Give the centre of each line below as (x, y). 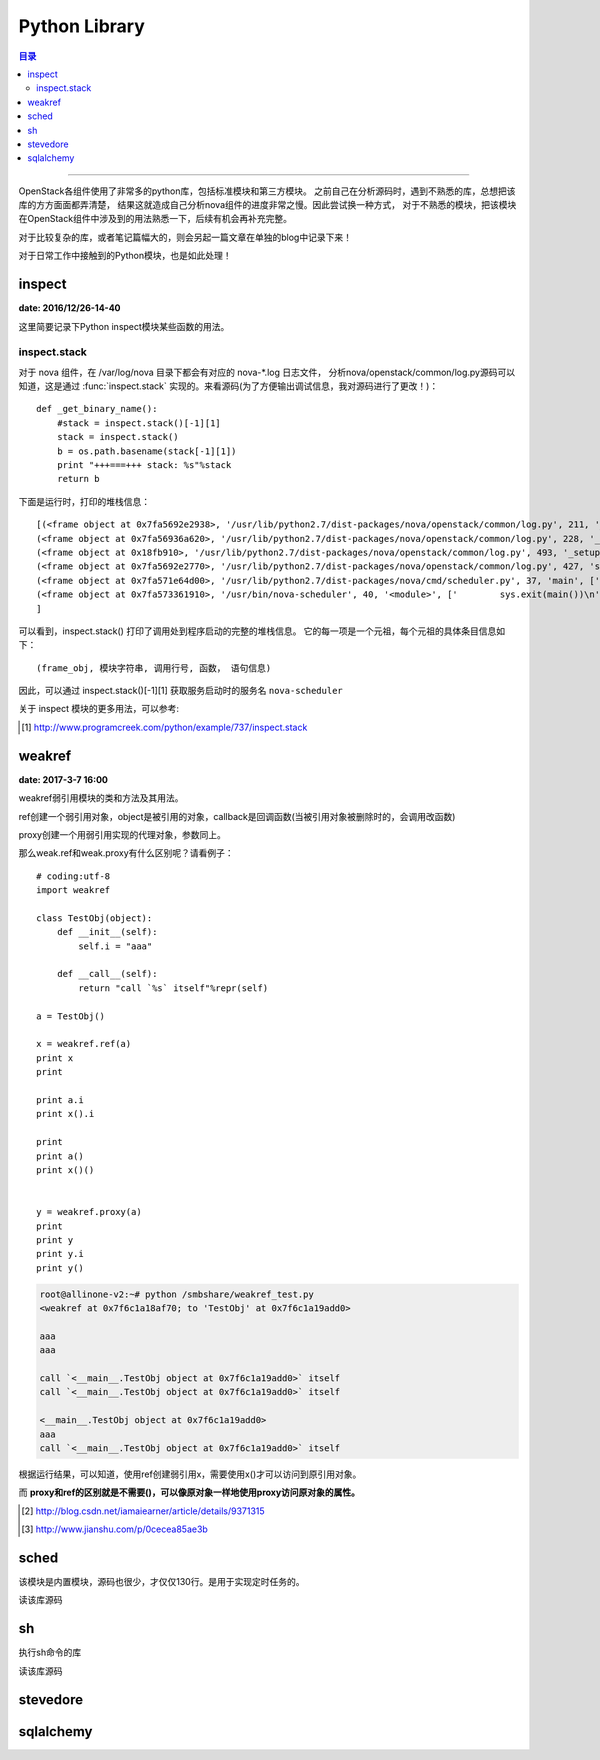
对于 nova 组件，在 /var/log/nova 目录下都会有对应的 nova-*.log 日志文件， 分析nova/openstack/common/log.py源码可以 (266, 372)
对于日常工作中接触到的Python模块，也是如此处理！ (125, 256)
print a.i (60, 1099)
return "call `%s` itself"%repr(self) (173, 988)
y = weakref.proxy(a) (89, 1212)
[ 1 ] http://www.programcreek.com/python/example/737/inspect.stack (164, 727)
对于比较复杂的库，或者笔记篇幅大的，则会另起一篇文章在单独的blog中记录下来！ (185, 237)
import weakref (73, 890)
